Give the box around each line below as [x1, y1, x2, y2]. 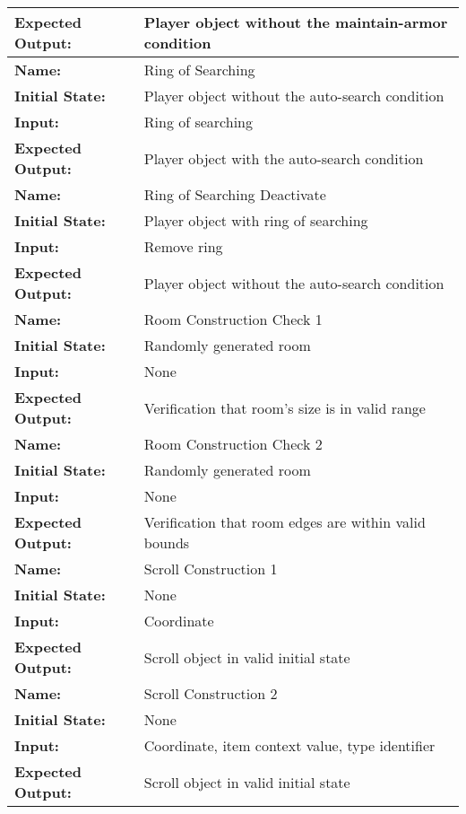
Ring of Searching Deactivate [143, 184, 326, 205]
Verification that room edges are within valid [143, 512, 426, 532]
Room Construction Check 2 [143, 433, 323, 454]
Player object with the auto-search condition [143, 147, 424, 169]
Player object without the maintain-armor [143, 12, 448, 32]
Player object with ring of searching [143, 210, 368, 231]
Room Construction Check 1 [143, 309, 323, 329]
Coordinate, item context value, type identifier [143, 735, 436, 756]
